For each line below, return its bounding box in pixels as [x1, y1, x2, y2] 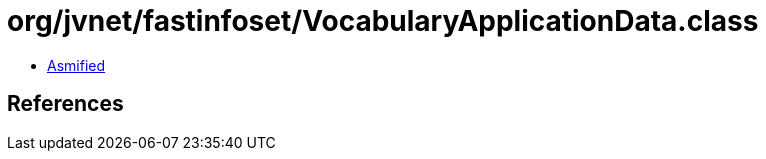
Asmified [47, 56, 106, 74]
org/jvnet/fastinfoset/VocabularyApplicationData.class [7, 4, 759, 38]
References [7, 91, 124, 117]
